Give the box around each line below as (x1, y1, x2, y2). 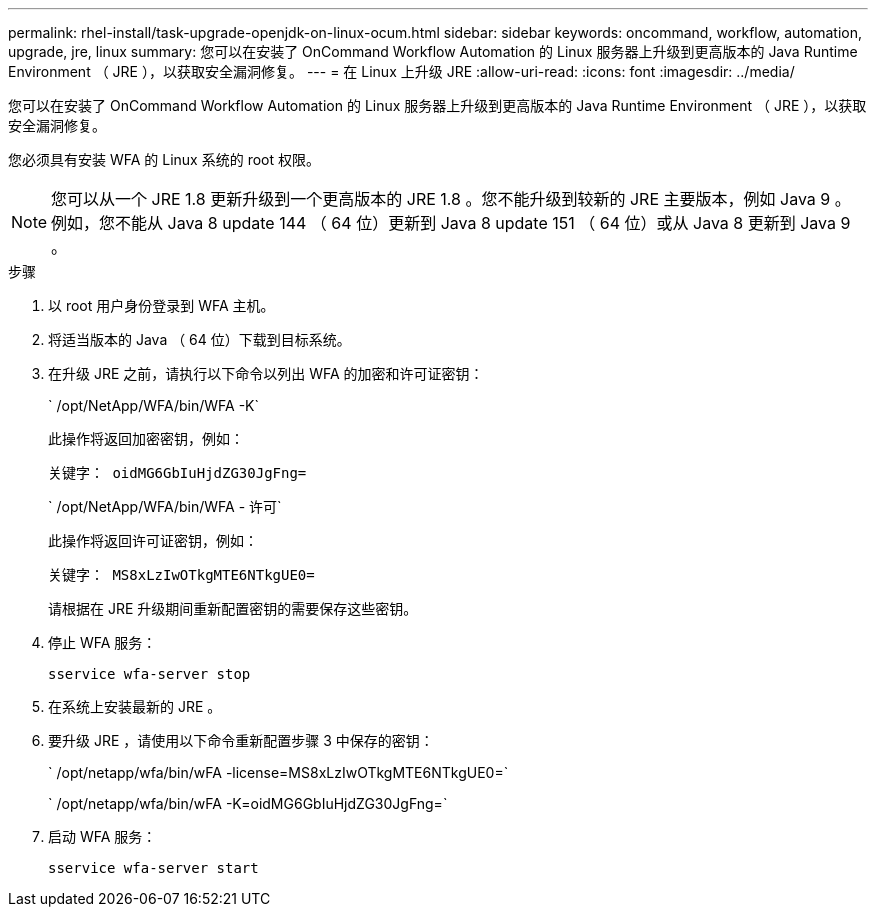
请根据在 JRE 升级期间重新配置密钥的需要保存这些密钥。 (48, 600, 418, 617)
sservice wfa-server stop (48, 666, 251, 682)
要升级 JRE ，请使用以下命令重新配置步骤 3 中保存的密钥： (48, 732, 434, 749)
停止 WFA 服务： (48, 634, 157, 651)
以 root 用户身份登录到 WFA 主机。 (48, 297, 275, 314)
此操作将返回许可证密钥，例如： (48, 532, 258, 549)
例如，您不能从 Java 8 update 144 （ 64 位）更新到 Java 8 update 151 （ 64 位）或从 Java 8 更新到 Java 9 (51, 213, 851, 233)
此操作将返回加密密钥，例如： (48, 430, 244, 447)
